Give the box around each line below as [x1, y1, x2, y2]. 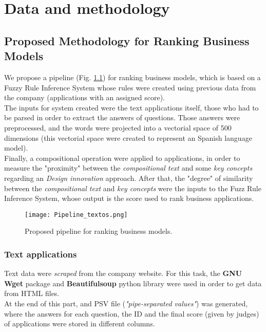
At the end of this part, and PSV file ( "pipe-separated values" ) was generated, [4, 298, 248, 308]
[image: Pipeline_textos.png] [25, 211, 128, 218]
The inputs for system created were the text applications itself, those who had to [4, 102, 259, 113]
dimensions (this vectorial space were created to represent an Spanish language [4, 132, 252, 143]
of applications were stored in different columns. [4, 318, 155, 329]
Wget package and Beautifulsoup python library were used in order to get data [4, 278, 262, 288]
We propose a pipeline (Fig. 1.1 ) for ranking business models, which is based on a [4, 71, 261, 82]
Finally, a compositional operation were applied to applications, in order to [4, 152, 240, 163]
